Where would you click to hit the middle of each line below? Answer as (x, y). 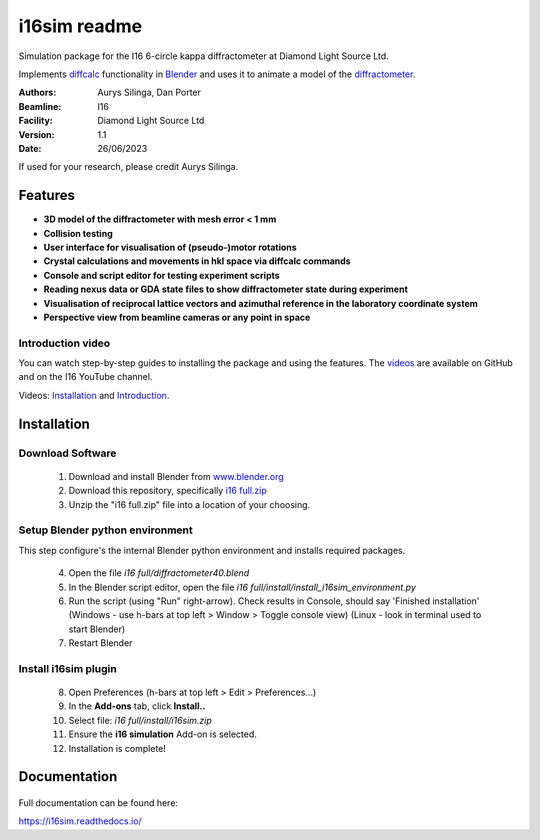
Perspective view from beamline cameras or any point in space (177, 317)
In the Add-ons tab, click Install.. (137, 706)
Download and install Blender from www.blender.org (176, 476)
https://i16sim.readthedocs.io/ (80, 821)
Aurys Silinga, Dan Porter (149, 92)
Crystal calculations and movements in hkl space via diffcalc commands (197, 261)
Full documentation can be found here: (98, 803)
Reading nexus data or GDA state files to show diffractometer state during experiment (226, 289)
